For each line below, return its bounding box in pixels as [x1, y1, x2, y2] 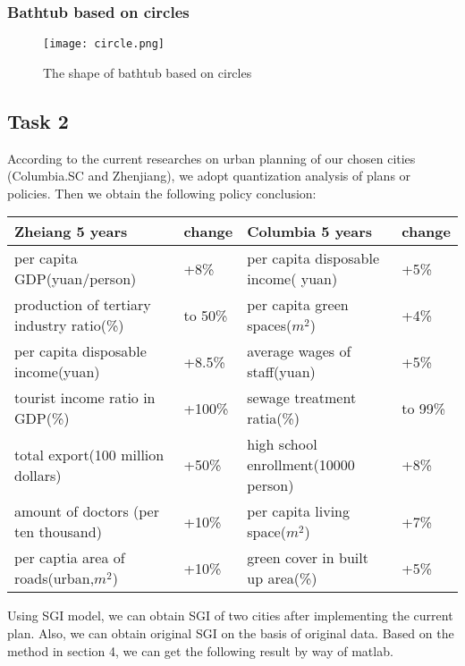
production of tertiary [14, 294, 151, 316]
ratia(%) [247, 408, 300, 429]
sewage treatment [247, 387, 357, 409]
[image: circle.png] [43, 38, 165, 51]
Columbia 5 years [247, 221, 373, 242]
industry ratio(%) [14, 315, 124, 336]
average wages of [247, 341, 351, 362]
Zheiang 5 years [14, 221, 128, 242]
